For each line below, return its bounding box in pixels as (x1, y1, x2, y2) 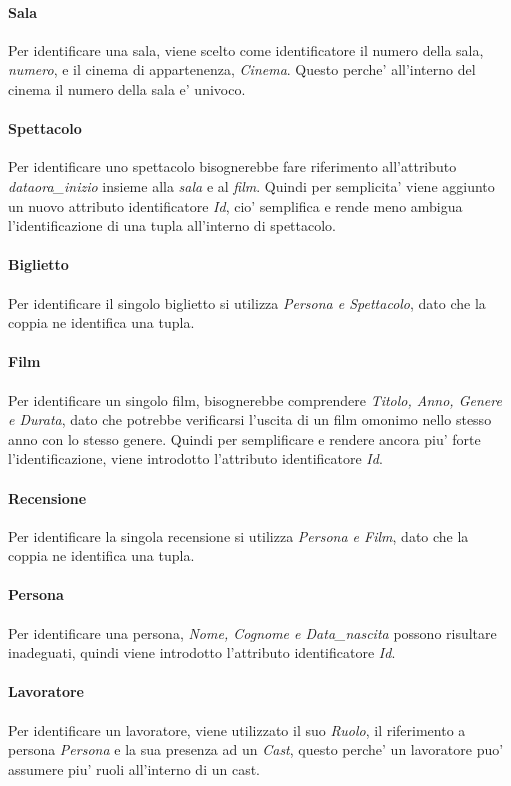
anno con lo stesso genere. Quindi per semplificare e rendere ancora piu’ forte (8, 428, 481, 449)
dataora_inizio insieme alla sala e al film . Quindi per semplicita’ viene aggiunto (8, 175, 495, 196)
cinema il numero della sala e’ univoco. (8, 78, 246, 99)
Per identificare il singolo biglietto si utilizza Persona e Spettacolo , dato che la (8, 292, 486, 313)
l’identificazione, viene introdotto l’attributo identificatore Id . (8, 448, 383, 469)
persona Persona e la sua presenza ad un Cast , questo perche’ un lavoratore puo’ (8, 739, 504, 760)
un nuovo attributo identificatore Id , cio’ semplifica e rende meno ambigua (8, 195, 463, 216)
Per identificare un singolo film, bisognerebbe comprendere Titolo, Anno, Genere (8, 389, 502, 410)
